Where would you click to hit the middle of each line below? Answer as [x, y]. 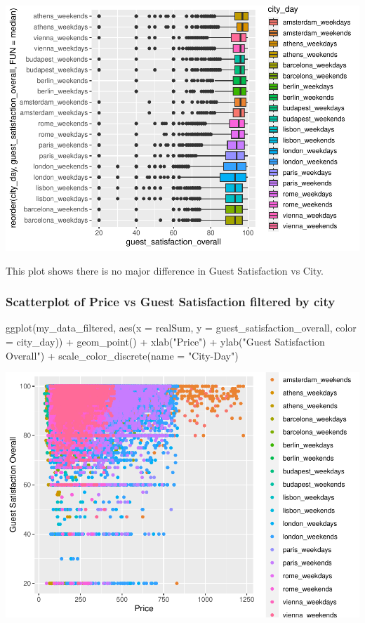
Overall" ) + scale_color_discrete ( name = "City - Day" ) [122, 355]
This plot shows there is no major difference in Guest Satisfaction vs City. [165, 270]
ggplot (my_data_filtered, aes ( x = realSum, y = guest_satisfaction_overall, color [181, 328]
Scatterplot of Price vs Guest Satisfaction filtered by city [171, 302]
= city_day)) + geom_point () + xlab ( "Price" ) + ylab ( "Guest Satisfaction [165, 341]
